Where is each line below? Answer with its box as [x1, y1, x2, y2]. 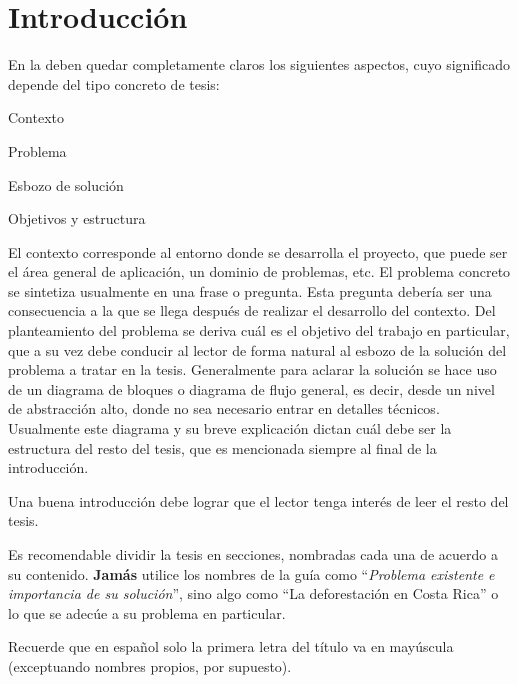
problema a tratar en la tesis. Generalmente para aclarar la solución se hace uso [8, 359, 497, 380]
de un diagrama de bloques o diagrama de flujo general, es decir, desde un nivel [8, 378, 495, 399]
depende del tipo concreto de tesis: [8, 73, 220, 94]
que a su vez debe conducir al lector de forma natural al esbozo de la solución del [8, 339, 507, 360]
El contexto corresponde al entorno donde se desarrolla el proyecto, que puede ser [8, 241, 508, 262]
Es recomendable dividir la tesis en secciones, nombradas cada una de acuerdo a [8, 544, 498, 564]
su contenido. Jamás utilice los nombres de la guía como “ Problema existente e [8, 563, 495, 584]
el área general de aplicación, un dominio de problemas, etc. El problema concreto [8, 261, 511, 282]
